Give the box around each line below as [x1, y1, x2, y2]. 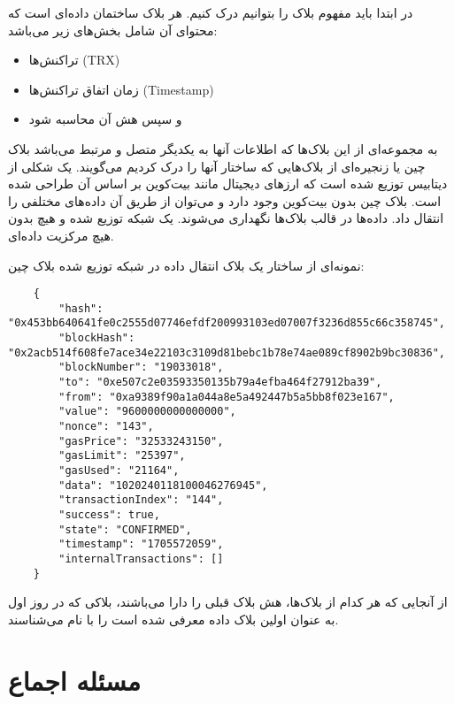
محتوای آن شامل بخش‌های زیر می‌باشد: [8, 20, 218, 39]
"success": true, [58, 508, 160, 521]
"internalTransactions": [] [58, 552, 224, 565]
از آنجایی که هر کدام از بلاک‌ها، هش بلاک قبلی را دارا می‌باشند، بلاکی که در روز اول [8, 593, 448, 611]
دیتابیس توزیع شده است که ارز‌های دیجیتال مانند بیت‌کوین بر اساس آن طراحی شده [8, 174, 448, 193]
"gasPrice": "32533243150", [58, 434, 224, 448]
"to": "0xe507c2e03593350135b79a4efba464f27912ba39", [58, 376, 382, 389]
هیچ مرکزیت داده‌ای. [8, 226, 114, 244]
